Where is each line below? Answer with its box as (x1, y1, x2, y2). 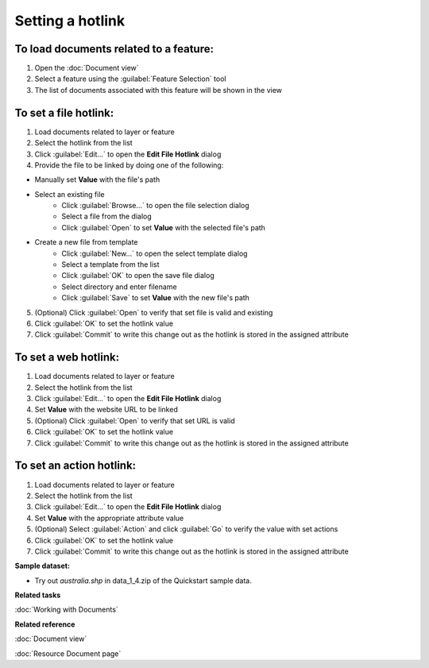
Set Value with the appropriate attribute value (34, 513, 184, 523)
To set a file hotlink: (14, 106, 114, 119)
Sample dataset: (14, 561, 71, 571)
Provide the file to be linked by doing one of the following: (34, 160, 224, 170)
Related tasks (14, 590, 61, 600)
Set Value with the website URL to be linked (34, 405, 178, 415)
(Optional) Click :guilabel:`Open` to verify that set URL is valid (34, 415, 235, 425)
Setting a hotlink (14, 12, 126, 29)
